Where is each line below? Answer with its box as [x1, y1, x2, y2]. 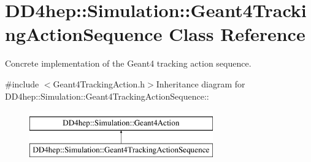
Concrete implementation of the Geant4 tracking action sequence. [5, 57, 251, 70]
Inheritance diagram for [156, 77, 245, 90]
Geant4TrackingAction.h [53, 77, 145, 90]
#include [5, 77, 39, 90]
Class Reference [169, 21, 305, 46]
